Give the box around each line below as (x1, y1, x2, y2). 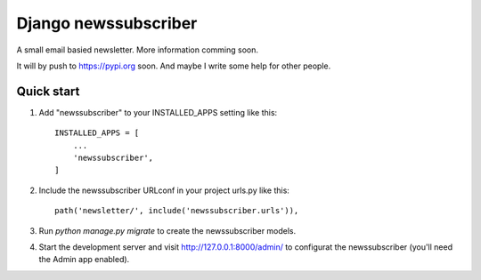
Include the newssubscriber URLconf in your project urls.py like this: (38, 185, 289, 196)
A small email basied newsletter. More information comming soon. (16, 44, 258, 55)
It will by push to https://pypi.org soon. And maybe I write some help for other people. (16, 60, 331, 71)
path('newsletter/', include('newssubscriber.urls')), (54, 205, 299, 216)
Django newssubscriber (16, 13, 198, 33)
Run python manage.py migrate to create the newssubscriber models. (38, 225, 297, 236)
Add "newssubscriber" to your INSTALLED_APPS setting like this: (38, 107, 278, 117)
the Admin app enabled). (38, 254, 130, 265)
